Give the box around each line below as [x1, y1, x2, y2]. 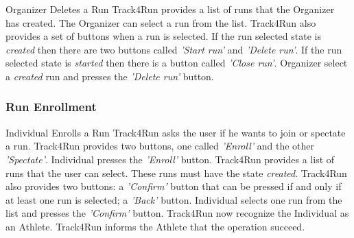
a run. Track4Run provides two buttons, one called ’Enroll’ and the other [5, 139, 314, 153]
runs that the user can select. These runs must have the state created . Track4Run [5, 165, 347, 180]
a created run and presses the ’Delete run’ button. [5, 69, 214, 83]
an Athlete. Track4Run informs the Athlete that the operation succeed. [5, 219, 305, 233]
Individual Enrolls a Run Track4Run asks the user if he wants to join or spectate [5, 125, 346, 139]
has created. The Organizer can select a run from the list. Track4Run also [5, 15, 316, 29]
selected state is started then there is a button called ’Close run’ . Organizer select [5, 56, 348, 70]
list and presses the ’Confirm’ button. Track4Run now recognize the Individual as [5, 206, 349, 220]
